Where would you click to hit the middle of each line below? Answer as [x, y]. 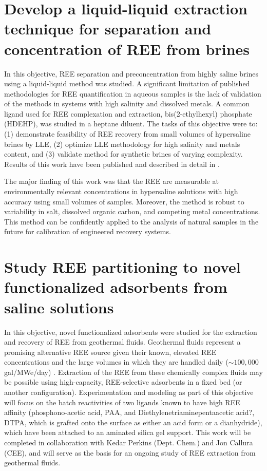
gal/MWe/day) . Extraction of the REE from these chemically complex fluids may [133, 372]
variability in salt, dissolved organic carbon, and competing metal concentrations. [132, 211]
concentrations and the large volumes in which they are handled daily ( [116, 362]
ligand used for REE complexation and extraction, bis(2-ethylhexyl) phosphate [128, 113]
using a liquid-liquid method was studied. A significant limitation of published [127, 83]
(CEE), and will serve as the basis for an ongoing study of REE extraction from [130, 452]
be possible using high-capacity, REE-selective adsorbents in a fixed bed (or [123, 382]
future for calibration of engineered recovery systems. [88, 231]
